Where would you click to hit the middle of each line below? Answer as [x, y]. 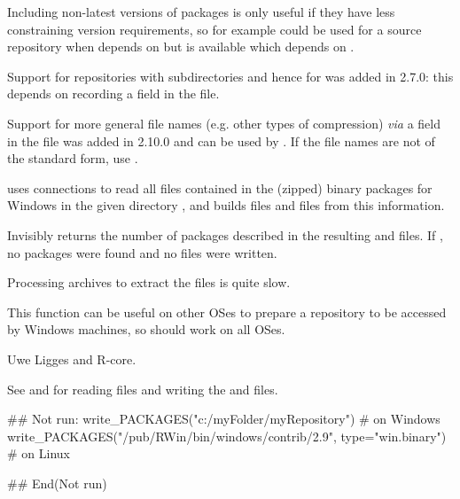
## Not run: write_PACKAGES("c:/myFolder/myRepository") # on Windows [224, 419]
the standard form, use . [73, 158]
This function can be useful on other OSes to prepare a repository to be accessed [227, 312]
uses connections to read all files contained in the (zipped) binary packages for [220, 187]
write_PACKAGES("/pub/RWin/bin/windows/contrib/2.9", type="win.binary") [227, 436]
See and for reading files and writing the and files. [143, 389]
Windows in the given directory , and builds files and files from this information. [226, 205]
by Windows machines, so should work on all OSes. [146, 329]
